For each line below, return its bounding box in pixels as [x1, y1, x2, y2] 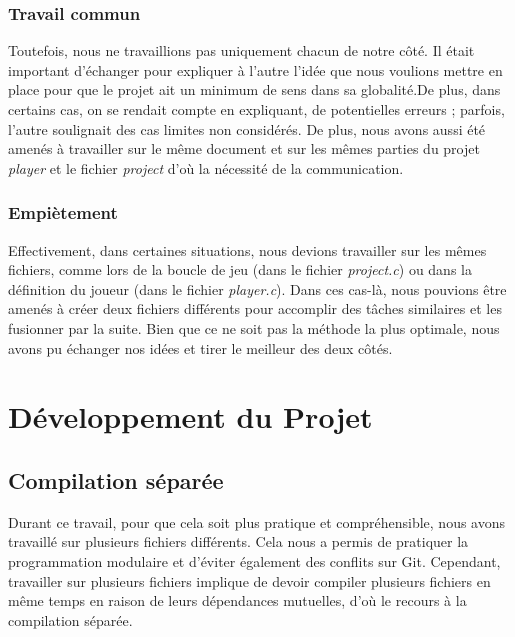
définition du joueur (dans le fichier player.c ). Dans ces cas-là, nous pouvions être [8, 278, 507, 299]
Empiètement [8, 200, 118, 225]
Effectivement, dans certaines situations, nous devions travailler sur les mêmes [8, 239, 487, 260]
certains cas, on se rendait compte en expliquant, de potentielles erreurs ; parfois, [8, 99, 505, 119]
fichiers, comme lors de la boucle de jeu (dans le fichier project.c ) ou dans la [8, 259, 472, 280]
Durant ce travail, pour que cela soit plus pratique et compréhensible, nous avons [8, 511, 505, 532]
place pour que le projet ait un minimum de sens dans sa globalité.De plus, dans [8, 79, 501, 100]
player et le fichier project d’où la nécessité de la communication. [8, 157, 404, 178]
